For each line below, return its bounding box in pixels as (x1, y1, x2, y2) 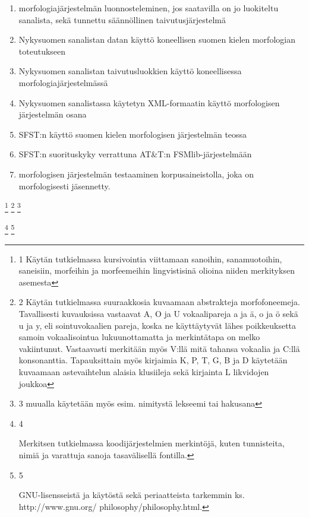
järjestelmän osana (18, 108, 87, 120)
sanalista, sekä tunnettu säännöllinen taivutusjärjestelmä (18, 13, 226, 26)
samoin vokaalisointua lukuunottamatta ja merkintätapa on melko (18, 331, 260, 343)
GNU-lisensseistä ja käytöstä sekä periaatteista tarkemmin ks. (18, 489, 245, 501)
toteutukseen (18, 45, 66, 57)
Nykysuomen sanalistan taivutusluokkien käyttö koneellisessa (18, 65, 242, 77)
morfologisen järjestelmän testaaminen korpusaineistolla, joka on (18, 167, 254, 180)
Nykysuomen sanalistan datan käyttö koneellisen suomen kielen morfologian (18, 33, 295, 46)
